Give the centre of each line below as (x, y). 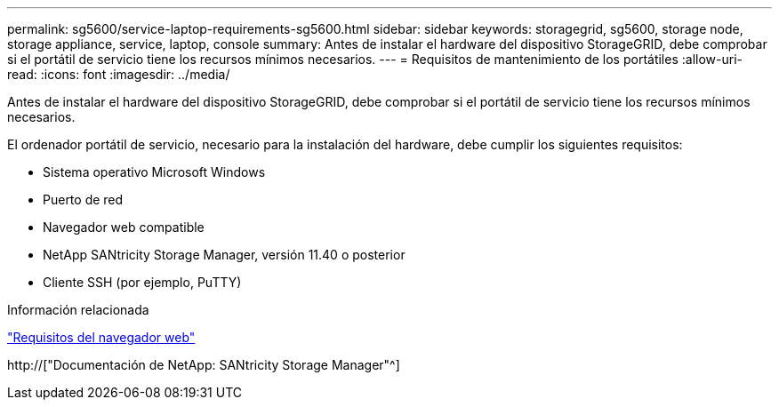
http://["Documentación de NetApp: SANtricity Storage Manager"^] (204, 365)
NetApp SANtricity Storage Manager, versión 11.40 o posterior (224, 255)
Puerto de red (83, 200)
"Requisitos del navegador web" (101, 337)
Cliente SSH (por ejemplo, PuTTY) (142, 282)
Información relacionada (78, 310)
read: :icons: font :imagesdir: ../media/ (119, 74)
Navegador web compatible (124, 227)
